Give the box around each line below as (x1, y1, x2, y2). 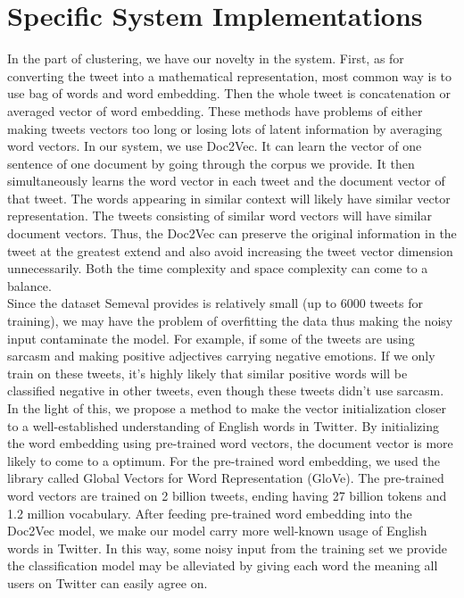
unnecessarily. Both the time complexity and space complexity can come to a (7, 259, 428, 278)
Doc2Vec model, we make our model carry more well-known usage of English (7, 521, 427, 540)
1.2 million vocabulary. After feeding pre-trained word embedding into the (7, 503, 412, 522)
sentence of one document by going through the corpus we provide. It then (7, 154, 415, 172)
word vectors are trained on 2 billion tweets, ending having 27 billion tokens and (7, 486, 447, 504)
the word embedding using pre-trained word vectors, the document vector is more (7, 434, 453, 453)
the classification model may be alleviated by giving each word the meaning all (7, 556, 438, 575)
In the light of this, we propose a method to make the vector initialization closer (7, 399, 446, 417)
